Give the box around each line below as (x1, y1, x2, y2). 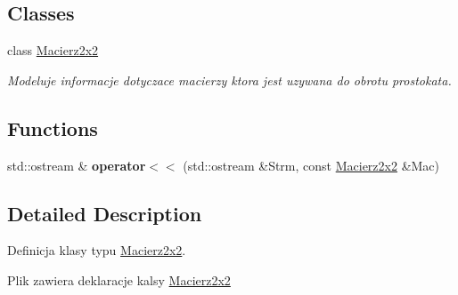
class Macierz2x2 (7, 41, 99, 60)
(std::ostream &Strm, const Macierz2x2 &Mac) (183, 155, 440, 174)
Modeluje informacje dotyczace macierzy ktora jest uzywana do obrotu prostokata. (7, 70, 452, 89)
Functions (7, 114, 98, 141)
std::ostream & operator (7, 155, 146, 174)
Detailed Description (7, 199, 202, 227)
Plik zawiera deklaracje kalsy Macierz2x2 (7, 270, 231, 289)
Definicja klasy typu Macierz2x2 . (7, 241, 186, 259)
